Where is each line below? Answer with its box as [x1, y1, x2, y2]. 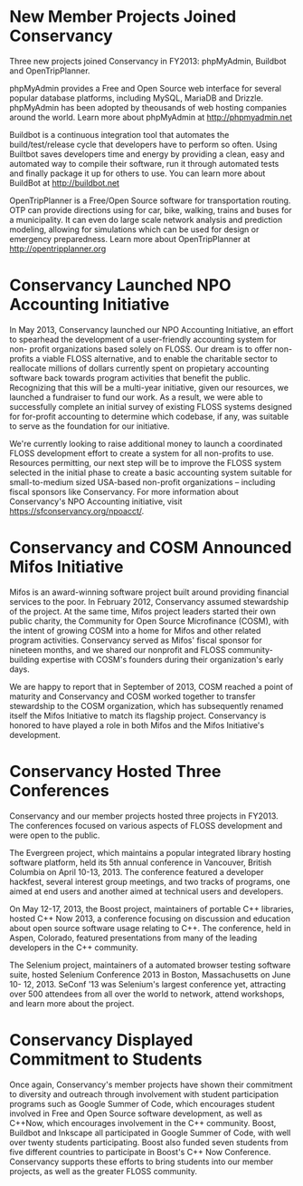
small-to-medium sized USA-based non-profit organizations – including [9, 476, 276, 487]
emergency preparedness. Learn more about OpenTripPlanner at [9, 233, 251, 244]
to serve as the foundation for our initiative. [9, 420, 170, 432]
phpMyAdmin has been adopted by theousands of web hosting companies [9, 102, 288, 112]
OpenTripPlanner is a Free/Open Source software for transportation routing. [9, 195, 291, 206]
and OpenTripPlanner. [9, 65, 90, 76]
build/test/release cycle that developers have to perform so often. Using [9, 139, 278, 150]
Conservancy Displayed [9, 1029, 194, 1050]
